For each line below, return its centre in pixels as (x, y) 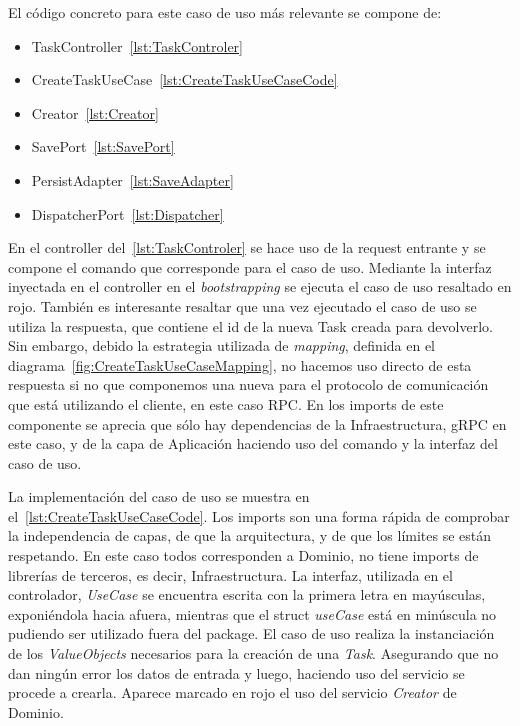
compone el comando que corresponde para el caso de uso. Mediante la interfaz (250, 266)
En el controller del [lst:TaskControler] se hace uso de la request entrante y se (247, 247)
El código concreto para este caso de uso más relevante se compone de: (225, 12)
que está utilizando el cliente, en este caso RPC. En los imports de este (226, 403)
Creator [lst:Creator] (95, 112)
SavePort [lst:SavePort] (103, 146)
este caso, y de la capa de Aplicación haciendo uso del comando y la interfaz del (253, 443)
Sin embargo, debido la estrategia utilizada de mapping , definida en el (221, 345)
